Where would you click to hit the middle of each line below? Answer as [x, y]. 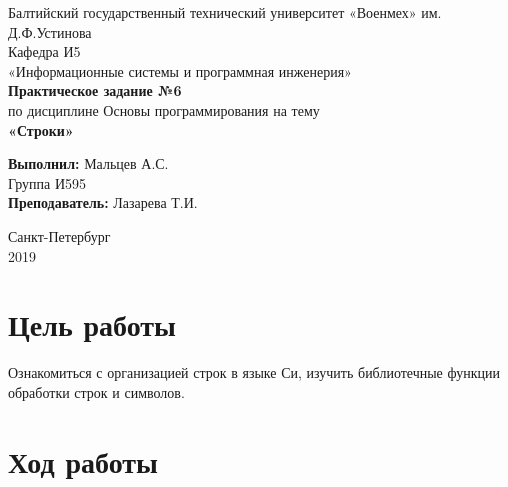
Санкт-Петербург [59, 235]
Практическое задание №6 [95, 90]
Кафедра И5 [44, 51]
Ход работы [83, 460]
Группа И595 [47, 182]
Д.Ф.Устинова [50, 31]
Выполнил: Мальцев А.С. [88, 163]
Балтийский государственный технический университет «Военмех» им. [225, 12]
